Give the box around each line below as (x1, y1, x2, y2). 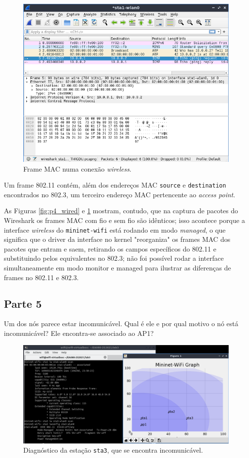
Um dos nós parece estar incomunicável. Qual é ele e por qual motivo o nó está (4, 318, 238, 329)
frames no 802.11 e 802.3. (4, 272, 79, 282)
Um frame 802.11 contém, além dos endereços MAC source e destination (4, 180, 226, 190)
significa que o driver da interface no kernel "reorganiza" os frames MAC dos (4, 234, 231, 244)
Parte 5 (4, 296, 42, 311)
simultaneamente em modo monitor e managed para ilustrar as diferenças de (4, 263, 231, 273)
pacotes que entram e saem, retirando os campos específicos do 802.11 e (4, 243, 217, 253)
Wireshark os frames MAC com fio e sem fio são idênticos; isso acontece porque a (4, 215, 245, 225)
